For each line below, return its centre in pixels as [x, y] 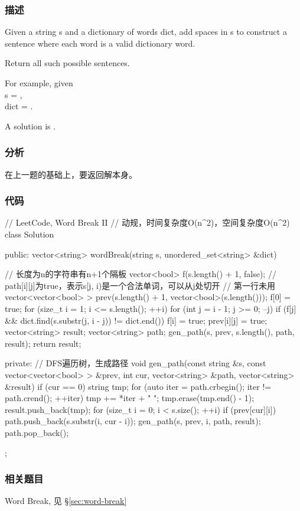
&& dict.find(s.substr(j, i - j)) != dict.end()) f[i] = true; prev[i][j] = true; [136, 320]
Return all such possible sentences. [67, 63]
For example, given [39, 83]
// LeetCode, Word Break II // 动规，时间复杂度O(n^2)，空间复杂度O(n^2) [147, 222]
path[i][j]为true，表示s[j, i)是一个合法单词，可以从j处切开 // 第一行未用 [140, 285]
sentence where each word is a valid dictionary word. [100, 43]
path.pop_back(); [37, 432]
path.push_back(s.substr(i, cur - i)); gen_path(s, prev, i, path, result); [133, 421]
